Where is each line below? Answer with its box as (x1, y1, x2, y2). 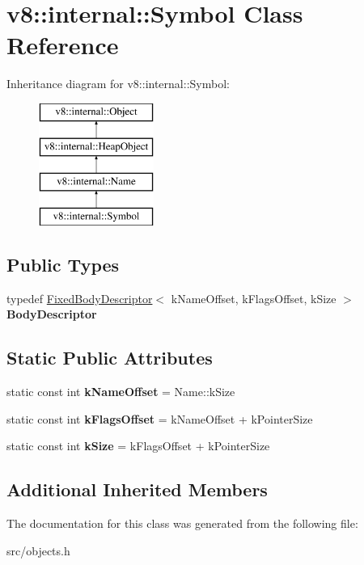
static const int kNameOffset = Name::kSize (6, 383, 235, 400)
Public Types (6, 252, 120, 277)
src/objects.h (6, 542, 70, 559)
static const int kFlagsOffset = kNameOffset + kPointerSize (6, 410, 313, 427)
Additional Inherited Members (6, 477, 268, 502)
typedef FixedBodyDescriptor (6, 289, 153, 306)
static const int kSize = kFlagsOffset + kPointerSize (6, 437, 270, 454)
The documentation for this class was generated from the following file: (6, 515, 358, 532)
